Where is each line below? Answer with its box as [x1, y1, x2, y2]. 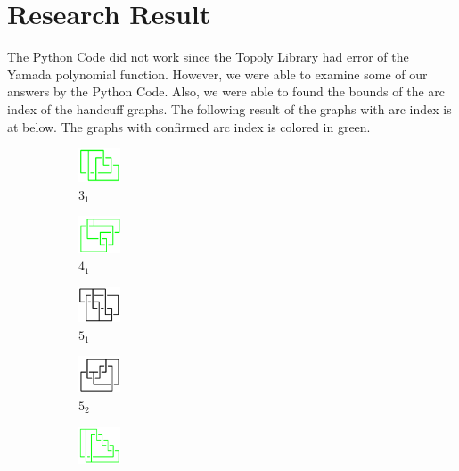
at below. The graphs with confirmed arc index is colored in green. [7, 117, 371, 136]
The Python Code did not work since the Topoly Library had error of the [7, 47, 409, 66]
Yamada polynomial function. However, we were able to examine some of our [7, 64, 428, 83]
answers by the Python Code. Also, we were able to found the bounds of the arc [7, 82, 445, 101]
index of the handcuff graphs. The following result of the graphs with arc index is [7, 99, 452, 118]
